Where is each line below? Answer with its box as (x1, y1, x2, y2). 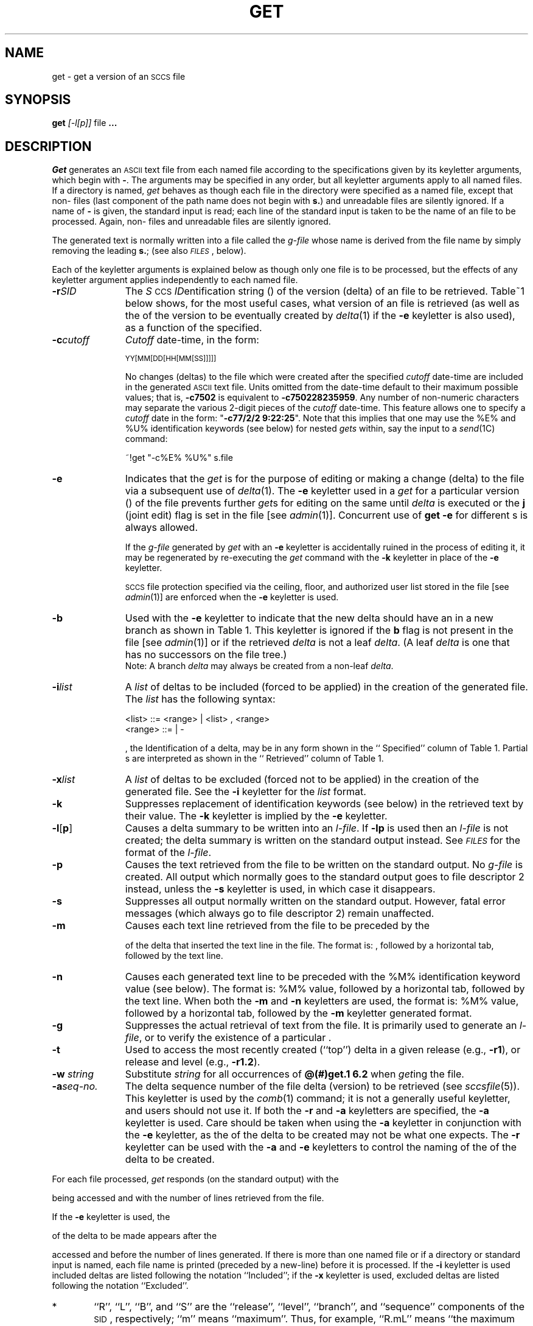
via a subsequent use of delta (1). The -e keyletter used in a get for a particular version (125, 485, 520, 497)
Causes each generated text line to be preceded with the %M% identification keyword (125, 970, 520, 983)
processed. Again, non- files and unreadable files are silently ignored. (52, 216, 331, 227)
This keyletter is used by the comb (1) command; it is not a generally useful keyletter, (125, 1092, 510, 1105)
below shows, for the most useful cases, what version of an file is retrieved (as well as (125, 297, 520, 310)
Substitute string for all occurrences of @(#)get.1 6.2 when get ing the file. (125, 1068, 464, 1081)
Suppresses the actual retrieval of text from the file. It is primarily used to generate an (125, 1019, 517, 1032)
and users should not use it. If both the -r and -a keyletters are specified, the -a (125, 1104, 489, 1117)
